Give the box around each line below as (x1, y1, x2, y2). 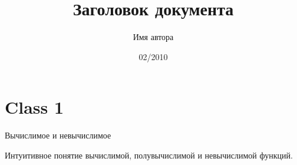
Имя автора (133, 31, 174, 43)
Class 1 (5, 95, 64, 119)
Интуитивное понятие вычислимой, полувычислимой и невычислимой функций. (5, 148, 293, 161)
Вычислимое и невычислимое (5, 129, 111, 141)
